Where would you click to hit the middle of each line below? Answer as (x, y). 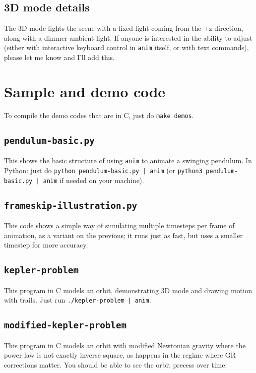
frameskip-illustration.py (71, 205)
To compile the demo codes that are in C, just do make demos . (99, 115)
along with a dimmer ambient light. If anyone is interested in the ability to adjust (128, 37)
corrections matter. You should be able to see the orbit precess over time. (116, 364)
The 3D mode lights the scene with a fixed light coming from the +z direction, (124, 28)
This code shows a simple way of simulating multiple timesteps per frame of (119, 225)
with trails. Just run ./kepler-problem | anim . (78, 300)
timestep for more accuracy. (46, 245)
